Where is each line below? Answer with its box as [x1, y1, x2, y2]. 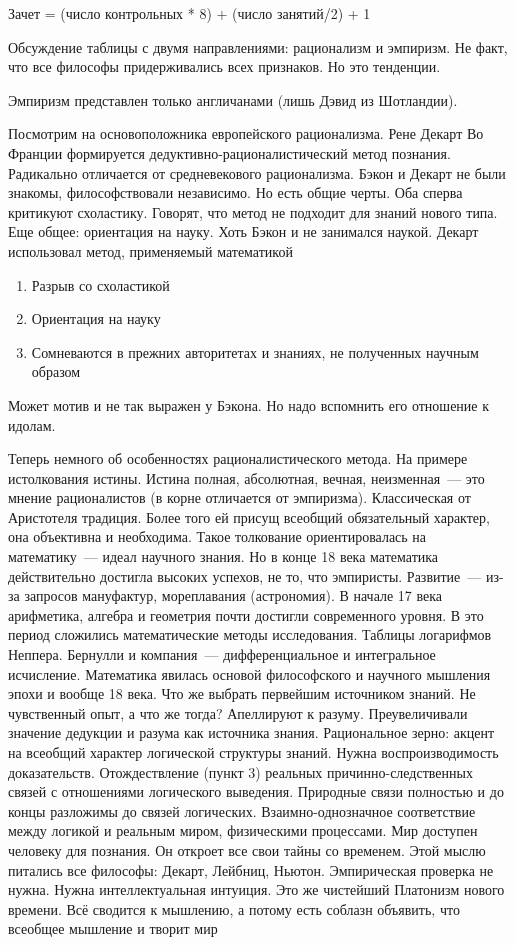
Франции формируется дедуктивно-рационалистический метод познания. [8, 142, 451, 163]
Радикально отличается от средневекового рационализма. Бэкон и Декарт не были [8, 162, 506, 183]
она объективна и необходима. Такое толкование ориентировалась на [8, 526, 427, 547]
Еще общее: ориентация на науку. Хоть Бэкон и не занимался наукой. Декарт [8, 221, 479, 242]
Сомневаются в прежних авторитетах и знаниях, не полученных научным [31, 341, 479, 362]
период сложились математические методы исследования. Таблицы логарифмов [8, 624, 492, 645]
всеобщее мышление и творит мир [8, 918, 218, 939]
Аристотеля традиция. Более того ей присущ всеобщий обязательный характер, [8, 506, 490, 527]
